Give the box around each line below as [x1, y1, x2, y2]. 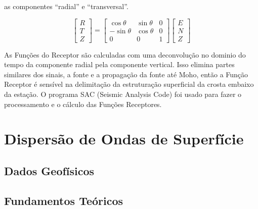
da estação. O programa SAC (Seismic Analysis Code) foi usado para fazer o [4, 89, 242, 99]
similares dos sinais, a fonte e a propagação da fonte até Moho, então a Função [4, 69, 248, 79]
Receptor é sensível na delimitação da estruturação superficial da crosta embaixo [4, 79, 254, 89]
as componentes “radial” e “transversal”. [4, 1, 128, 11]
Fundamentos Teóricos [4, 192, 123, 208]
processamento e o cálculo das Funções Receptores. [4, 98, 162, 109]
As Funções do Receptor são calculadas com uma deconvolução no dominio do [4, 49, 246, 60]
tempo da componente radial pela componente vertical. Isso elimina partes [4, 59, 235, 70]
